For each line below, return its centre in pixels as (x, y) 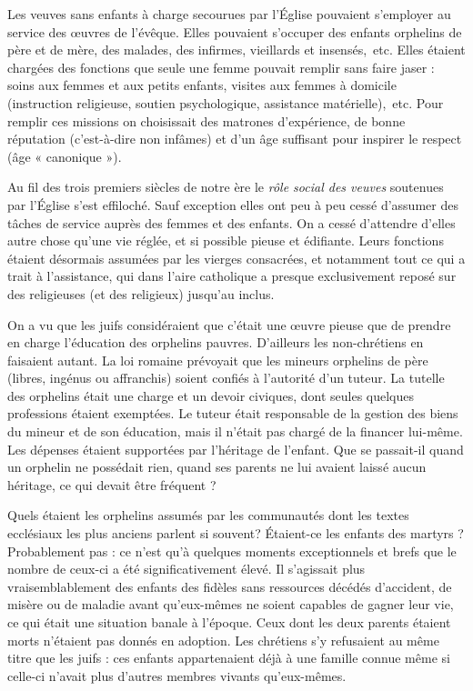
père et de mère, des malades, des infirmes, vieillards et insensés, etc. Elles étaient (236, 50)
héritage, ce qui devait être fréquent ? (112, 484)
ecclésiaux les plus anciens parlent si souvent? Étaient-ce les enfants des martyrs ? (236, 533)
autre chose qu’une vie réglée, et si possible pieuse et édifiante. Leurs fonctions (226, 240)
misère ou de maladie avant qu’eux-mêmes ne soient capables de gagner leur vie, (231, 604)
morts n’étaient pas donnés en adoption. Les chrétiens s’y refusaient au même (223, 640)
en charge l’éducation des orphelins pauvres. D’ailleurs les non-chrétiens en (216, 342)
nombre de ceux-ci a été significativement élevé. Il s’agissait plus (186, 569)
